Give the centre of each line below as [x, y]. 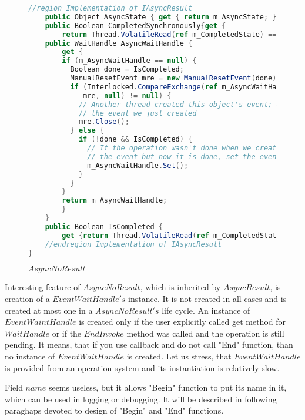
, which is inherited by [180, 287]
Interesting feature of [43, 287]
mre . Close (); [104, 122]
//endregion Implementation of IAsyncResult [133, 244]
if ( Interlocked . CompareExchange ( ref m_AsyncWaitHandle [182, 87]
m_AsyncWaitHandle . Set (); [138, 165]
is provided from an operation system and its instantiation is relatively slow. [142, 367]
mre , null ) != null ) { [127, 95]
